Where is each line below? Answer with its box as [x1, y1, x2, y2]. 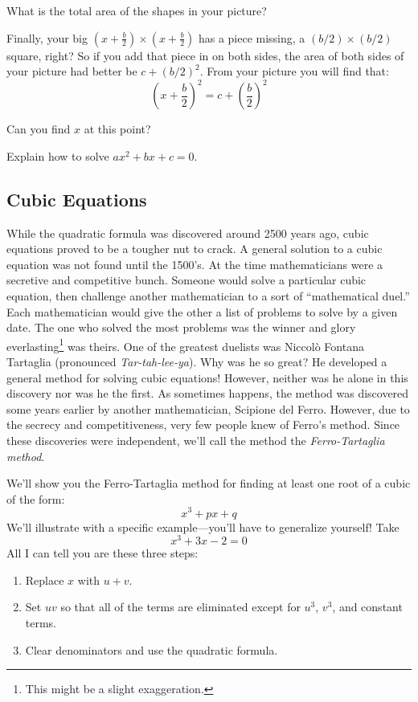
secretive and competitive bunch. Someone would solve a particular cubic [6, 271, 367, 288]
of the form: [6, 490, 65, 507]
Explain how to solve [6, 147, 109, 164]
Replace [25, 571, 64, 588]
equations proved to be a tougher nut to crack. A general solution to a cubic [6, 240, 383, 257]
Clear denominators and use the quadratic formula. [25, 641, 278, 658]
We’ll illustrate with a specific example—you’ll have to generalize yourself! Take [6, 518, 400, 535]
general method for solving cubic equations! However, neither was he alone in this [6, 369, 408, 386]
